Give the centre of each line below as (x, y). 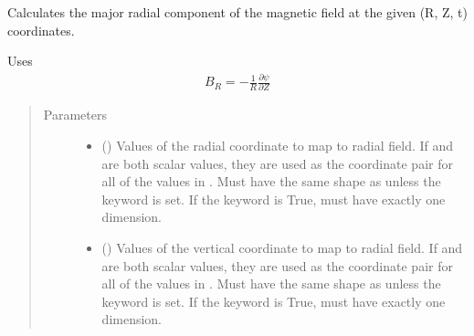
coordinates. (41, 30)
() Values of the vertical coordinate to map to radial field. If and (282, 247)
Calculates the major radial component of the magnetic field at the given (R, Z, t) (237, 12)
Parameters (75, 115)
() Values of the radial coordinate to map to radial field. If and (278, 146)
